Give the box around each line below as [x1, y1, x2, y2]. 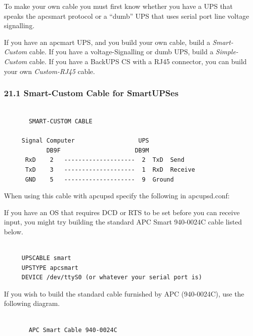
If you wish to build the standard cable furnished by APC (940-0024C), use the [4, 288, 244, 299]
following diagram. [4, 298, 60, 308]
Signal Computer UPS [21, 137, 149, 145]
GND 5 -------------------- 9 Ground [25, 176, 174, 183]
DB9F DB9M [46, 147, 149, 154]
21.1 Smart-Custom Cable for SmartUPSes [4, 87, 179, 99]
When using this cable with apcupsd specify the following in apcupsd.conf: [4, 190, 230, 201]
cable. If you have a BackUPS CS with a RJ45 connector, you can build [29, 56, 247, 66]
